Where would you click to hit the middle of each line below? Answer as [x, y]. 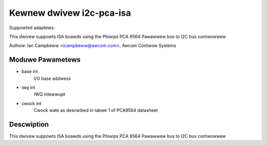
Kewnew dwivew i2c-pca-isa [70, 13]
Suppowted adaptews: [32, 28]
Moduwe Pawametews [45, 60]
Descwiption [29, 124]
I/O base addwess [52, 78]
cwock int [31, 103]
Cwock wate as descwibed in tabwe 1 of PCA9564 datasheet [96, 110]
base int [30, 72]
